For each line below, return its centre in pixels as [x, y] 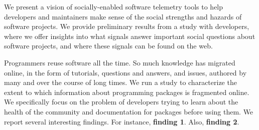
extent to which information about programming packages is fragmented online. [127, 92]
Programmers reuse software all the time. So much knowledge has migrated [120, 62]
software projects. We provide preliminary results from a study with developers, [127, 26]
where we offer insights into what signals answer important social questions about [130, 36]
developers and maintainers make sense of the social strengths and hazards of [123, 16]
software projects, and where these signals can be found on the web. [108, 46]
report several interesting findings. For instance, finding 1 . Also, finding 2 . [122, 121]
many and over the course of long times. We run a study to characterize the [120, 82]
